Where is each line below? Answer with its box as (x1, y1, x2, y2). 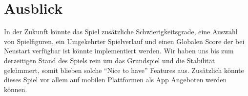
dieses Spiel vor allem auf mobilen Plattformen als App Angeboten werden (4, 74, 227, 85)
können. (4, 84, 27, 94)
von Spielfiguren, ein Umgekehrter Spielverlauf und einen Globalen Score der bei (4, 36, 245, 46)
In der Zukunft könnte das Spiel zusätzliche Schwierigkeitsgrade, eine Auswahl (4, 26, 238, 37)
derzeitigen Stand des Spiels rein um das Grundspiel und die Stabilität (4, 55, 215, 65)
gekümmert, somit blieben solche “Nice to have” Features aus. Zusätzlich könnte (4, 65, 244, 75)
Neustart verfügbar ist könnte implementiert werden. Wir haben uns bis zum (4, 46, 234, 56)
